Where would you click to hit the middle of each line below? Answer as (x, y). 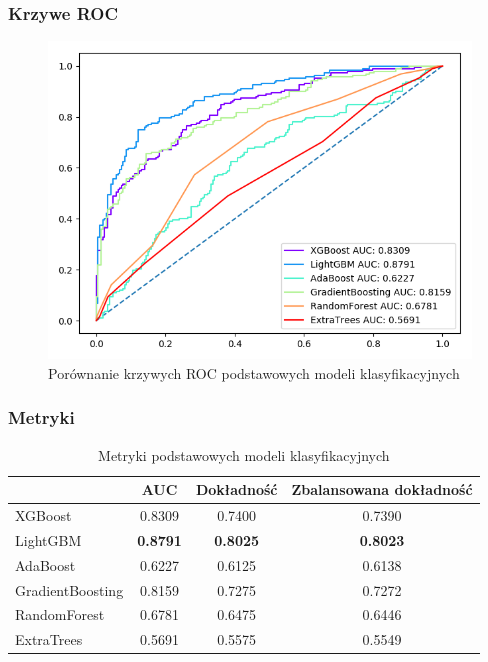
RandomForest (60, 614)
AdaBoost (45, 564)
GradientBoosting (69, 589)
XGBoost (43, 515)
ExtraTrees (49, 639)
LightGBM (48, 539)
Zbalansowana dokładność (382, 489)
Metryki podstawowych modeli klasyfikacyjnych (244, 454)
